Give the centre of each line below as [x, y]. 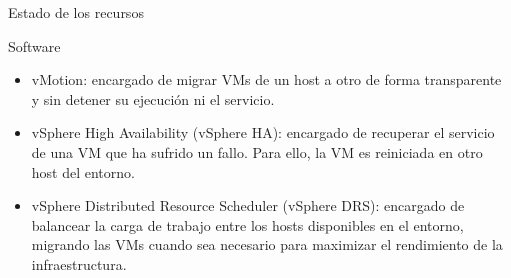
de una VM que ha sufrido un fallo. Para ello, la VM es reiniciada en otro [257, 151]
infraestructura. [79, 263]
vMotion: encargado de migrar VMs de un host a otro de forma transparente [266, 79]
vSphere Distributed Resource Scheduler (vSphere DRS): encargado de [248, 205]
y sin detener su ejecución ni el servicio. [153, 98]
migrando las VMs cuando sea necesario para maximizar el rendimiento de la [267, 244]
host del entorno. [83, 171]
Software [34, 45]
